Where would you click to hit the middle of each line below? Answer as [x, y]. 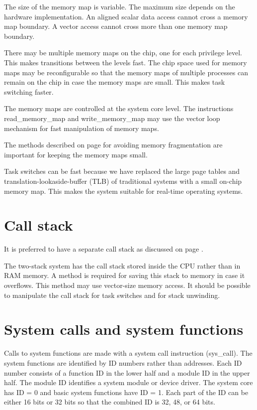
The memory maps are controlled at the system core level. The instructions [119, 108]
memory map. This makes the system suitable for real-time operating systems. [124, 191]
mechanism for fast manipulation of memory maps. [82, 128]
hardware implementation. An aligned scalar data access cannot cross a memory [126, 16]
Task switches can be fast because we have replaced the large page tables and [122, 171]
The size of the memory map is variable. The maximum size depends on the [120, 6]
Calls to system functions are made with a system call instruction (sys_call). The [128, 353]
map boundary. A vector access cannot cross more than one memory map [116, 26]
